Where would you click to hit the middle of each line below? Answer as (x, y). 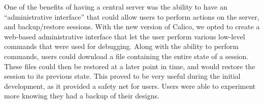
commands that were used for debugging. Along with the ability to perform (121, 46)
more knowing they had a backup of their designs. (82, 96)
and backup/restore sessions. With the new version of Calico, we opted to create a (132, 27)
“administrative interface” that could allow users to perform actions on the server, (132, 16)
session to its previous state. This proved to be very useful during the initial (122, 76)
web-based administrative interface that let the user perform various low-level (125, 36)
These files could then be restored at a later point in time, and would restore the (130, 66)
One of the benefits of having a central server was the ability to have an (116, 7)
